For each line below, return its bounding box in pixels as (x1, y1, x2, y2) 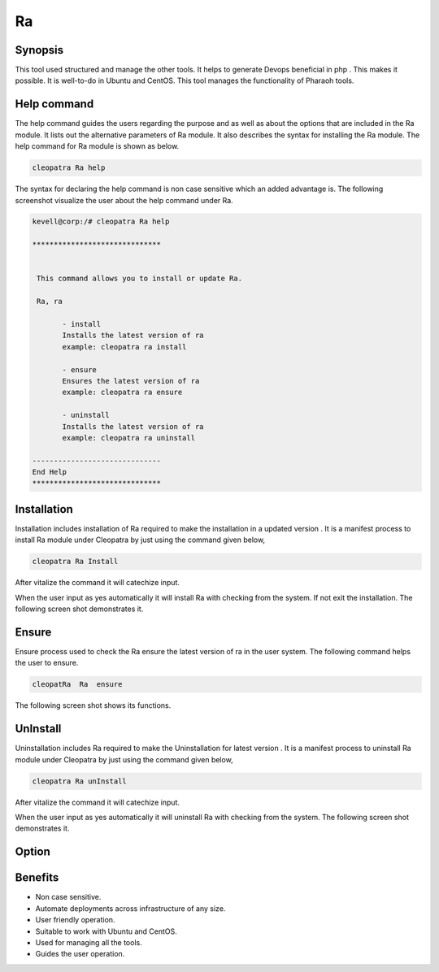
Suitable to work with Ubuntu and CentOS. (35, 926, 178, 936)
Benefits (15, 870, 59, 885)
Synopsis (15, 43, 64, 57)
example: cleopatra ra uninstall (62, 433, 195, 442)
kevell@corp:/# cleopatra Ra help (32, 217, 170, 227)
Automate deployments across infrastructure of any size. (35, 903, 226, 913)
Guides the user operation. (35, 949, 125, 959)
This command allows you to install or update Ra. (37, 274, 243, 284)
